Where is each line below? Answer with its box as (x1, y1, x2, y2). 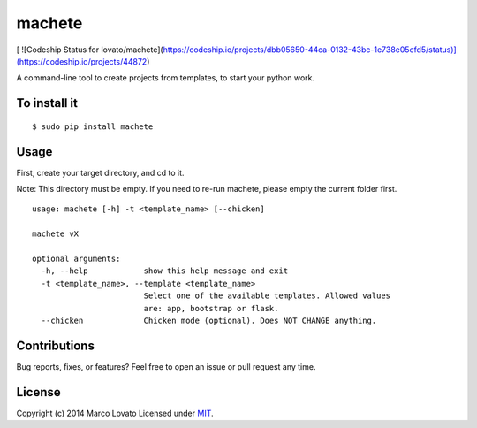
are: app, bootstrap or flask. (143, 303, 279, 313)
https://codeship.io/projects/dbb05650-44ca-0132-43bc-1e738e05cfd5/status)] (163, 44, 457, 55)
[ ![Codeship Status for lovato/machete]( (16, 44, 163, 55)
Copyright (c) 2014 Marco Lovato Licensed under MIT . (16, 408, 214, 418)
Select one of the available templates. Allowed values (143, 291, 391, 301)
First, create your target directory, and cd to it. (16, 167, 185, 178)
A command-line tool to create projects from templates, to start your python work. (16, 73, 315, 83)
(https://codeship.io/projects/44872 (16, 56, 148, 66)
